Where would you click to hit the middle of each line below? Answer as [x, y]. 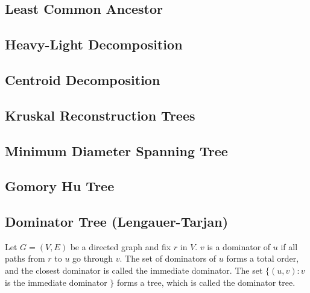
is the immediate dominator [56, 282]
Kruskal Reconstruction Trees [100, 115]
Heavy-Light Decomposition [94, 44]
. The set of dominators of [168, 258]
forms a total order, [263, 258]
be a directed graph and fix [121, 246]
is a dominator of [239, 246]
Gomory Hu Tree [60, 186]
